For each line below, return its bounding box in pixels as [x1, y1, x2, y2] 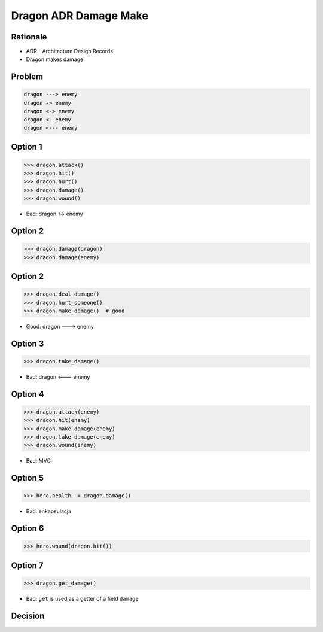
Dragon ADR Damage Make [11, 9, 149, 22]
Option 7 [11, 560, 44, 570]
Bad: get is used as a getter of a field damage [26, 595, 139, 602]
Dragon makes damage [26, 56, 84, 63]
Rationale [11, 32, 47, 42]
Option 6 [11, 524, 44, 534]
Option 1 [11, 142, 42, 152]
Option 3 [11, 338, 44, 348]
